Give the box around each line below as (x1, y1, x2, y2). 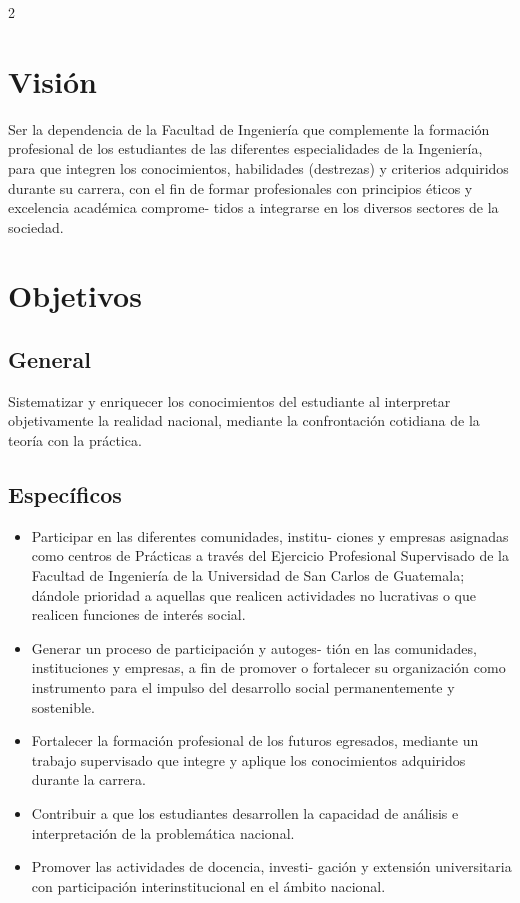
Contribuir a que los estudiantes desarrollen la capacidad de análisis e (31, 802, 459, 823)
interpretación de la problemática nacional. (31, 822, 295, 843)
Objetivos (8, 275, 142, 316)
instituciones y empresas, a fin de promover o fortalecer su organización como (31, 657, 506, 678)
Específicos (8, 479, 122, 510)
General (8, 344, 91, 375)
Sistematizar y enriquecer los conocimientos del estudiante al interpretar (8, 390, 451, 411)
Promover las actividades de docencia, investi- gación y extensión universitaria (31, 856, 512, 877)
